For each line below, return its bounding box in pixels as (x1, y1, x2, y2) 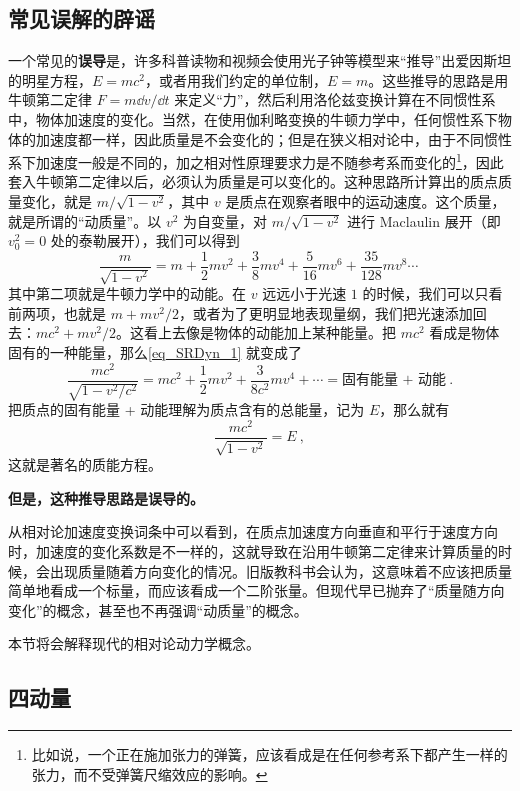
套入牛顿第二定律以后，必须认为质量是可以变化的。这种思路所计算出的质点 (8, 171, 498, 192)
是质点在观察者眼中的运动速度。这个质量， (225, 191, 506, 212)
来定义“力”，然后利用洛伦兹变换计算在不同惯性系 (174, 89, 496, 110)
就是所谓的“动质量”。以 (8, 210, 162, 231)
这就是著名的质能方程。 (8, 454, 162, 475)
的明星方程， (8, 69, 92, 90)
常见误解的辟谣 (8, 3, 155, 34)
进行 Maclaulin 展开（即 (347, 210, 501, 231)
